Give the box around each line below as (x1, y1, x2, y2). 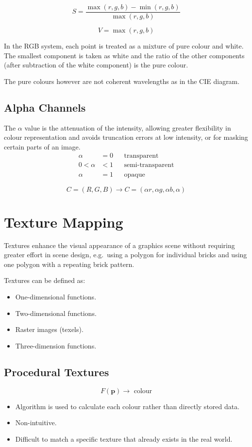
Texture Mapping (4, 212, 123, 232)
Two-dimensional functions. (15, 308, 97, 318)
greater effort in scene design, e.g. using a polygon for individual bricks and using (4, 249, 247, 260)
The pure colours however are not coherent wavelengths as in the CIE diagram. (4, 76, 240, 86)
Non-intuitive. (15, 417, 57, 428)
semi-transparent (124, 162, 174, 169)
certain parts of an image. (4, 141, 81, 151)
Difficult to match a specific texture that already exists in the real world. (15, 433, 233, 444)
